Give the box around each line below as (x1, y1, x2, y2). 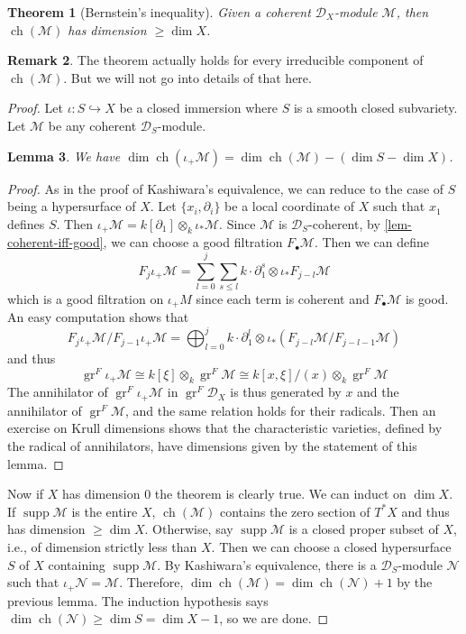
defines (7, 214, 45, 233)
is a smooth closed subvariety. (293, 98, 458, 117)
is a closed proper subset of (288, 519, 439, 538)
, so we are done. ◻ (219, 609, 329, 628)
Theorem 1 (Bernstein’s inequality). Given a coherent (7, 3, 311, 21)
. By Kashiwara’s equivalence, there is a (157, 555, 377, 574)
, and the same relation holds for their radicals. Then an (125, 400, 436, 419)
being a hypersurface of (7, 197, 136, 216)
